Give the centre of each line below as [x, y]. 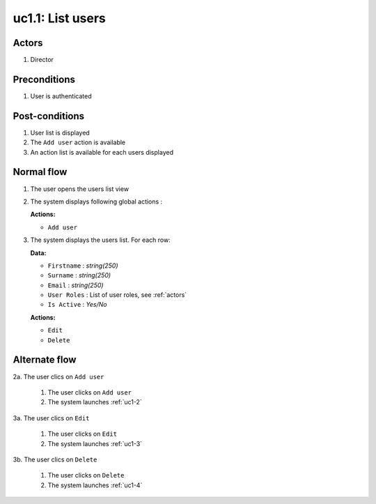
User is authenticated [61, 96]
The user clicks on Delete [86, 475]
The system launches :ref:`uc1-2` [95, 402]
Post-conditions [49, 116]
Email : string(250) [76, 285]
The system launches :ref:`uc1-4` [95, 485]
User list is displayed [60, 132]
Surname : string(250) [79, 275]
